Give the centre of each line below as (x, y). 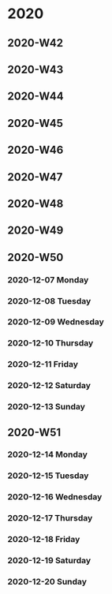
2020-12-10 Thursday (50, 343)
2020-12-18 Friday (44, 540)
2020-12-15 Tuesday (48, 476)
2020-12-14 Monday (48, 454)
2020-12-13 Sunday (47, 407)
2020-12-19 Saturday (49, 561)
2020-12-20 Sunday (47, 582)
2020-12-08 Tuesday (49, 301)
